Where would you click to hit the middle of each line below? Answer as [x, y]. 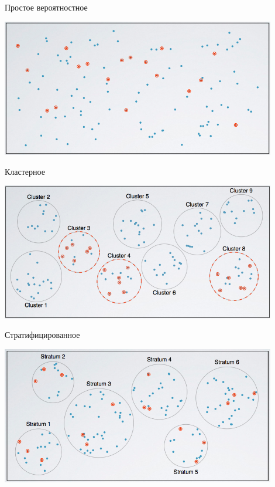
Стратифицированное [42, 335]
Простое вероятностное [46, 7]
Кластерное [25, 171]
